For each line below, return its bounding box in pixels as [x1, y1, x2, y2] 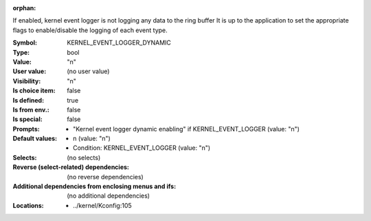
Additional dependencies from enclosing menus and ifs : [12, 182, 177, 191]
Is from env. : [12, 105, 49, 114]
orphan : [12, 4, 36, 12]
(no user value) [67, 67, 110, 75]
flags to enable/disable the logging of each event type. [12, 26, 168, 34]
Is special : [12, 115, 43, 123]
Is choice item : [12, 86, 56, 95]
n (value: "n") [73, 134, 111, 143]
